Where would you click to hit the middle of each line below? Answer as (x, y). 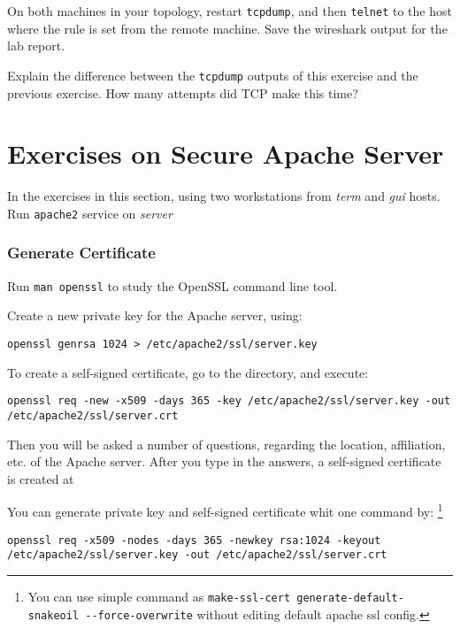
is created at (41, 478)
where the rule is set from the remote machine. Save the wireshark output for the (227, 28)
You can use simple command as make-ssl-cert (159, 596)
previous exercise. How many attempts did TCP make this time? (183, 92)
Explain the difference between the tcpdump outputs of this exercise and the (213, 75)
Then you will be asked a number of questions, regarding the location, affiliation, (226, 444)
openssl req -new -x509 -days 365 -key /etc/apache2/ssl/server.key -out (229, 401)
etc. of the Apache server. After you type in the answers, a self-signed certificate (224, 461)
